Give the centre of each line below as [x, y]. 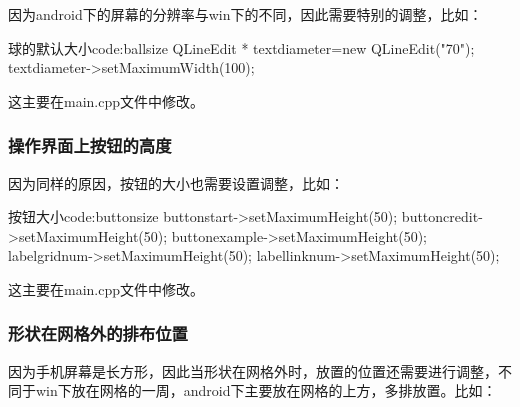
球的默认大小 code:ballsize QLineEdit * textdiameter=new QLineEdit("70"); [241, 47]
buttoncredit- [442, 216]
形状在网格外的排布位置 [98, 333]
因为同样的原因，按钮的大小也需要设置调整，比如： [176, 182]
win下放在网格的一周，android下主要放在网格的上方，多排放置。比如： [266, 390]
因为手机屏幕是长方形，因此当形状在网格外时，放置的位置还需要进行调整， [253, 370]
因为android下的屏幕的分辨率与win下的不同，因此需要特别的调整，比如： [245, 14]
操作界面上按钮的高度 [90, 145]
